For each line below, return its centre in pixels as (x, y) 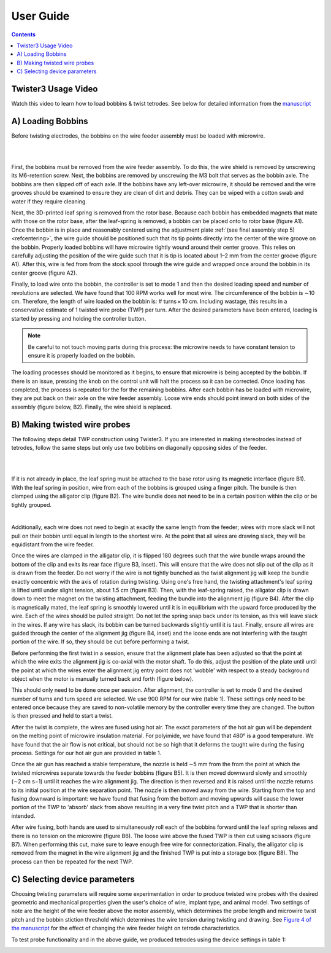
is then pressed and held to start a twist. (62, 716)
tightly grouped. (32, 504)
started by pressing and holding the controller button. (79, 318)
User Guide (40, 16)
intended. (23, 816)
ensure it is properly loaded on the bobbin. (82, 355)
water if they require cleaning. (49, 201)
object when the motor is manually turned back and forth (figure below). (102, 678)
